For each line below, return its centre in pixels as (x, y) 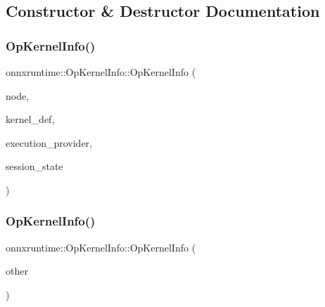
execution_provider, (49, 142)
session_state (34, 166)
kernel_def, (30, 119)
